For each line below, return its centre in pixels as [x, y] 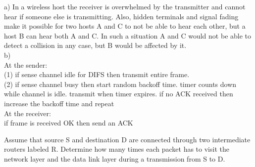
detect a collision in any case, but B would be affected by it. [95, 45]
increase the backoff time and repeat [59, 103]
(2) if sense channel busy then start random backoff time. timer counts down [120, 84]
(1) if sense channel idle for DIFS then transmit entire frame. [97, 74]
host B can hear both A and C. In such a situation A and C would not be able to [128, 35]
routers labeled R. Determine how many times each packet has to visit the [117, 149]
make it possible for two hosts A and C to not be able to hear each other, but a [125, 26]
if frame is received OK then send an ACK [69, 123]
